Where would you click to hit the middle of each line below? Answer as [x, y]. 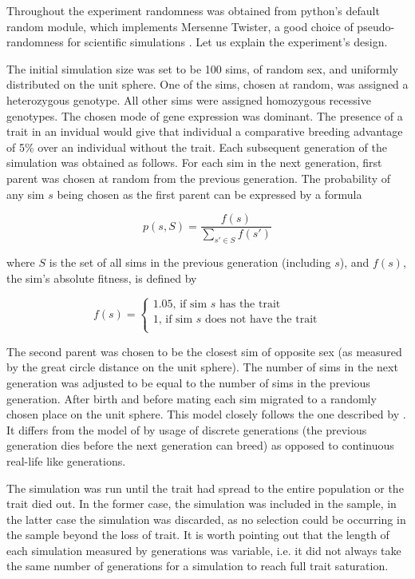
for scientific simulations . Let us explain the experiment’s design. [227, 42]
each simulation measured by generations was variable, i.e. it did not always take [204, 550]
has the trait [250, 305]
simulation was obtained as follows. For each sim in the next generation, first [194, 163]
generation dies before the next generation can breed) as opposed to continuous [200, 445]
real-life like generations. [66, 460]
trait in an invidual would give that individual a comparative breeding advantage [205, 131]
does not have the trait [261, 320]
